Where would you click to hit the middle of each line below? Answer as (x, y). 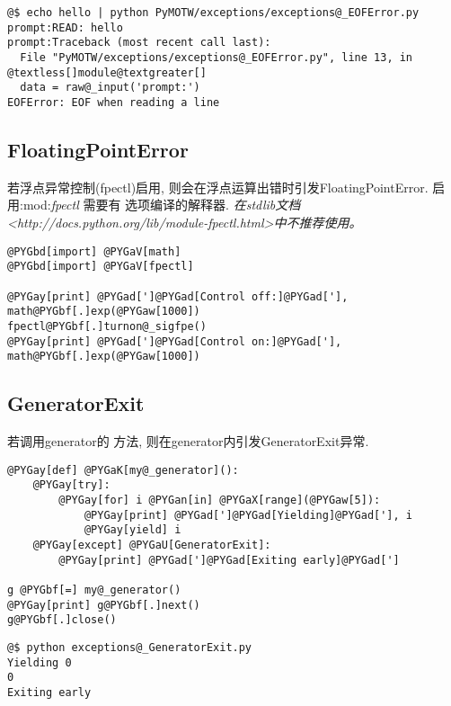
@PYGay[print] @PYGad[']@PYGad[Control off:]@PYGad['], (178, 296)
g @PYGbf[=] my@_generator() (94, 590)
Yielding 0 (40, 662)
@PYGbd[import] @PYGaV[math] (94, 251)
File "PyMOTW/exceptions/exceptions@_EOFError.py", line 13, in (217, 57)
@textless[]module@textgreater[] (107, 72)
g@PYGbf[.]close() (62, 620)
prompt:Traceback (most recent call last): (139, 43)
